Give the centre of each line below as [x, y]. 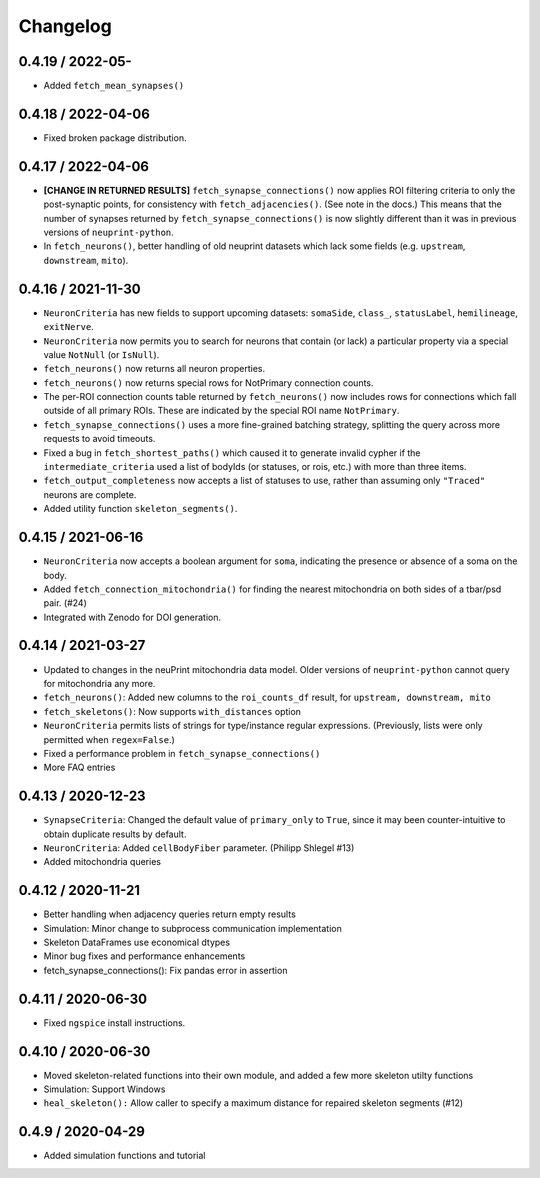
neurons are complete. [90, 494]
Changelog [65, 26]
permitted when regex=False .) [109, 739]
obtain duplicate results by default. [115, 834]
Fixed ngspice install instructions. [114, 1022]
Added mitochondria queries [102, 862]
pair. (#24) [65, 603]
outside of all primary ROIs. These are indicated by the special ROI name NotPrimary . [221, 411]
